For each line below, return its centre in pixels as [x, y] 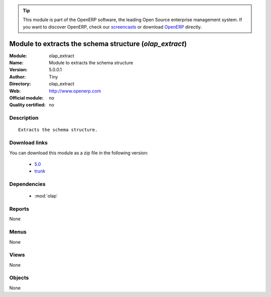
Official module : [26, 98]
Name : [16, 63]
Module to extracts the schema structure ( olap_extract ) [98, 43]
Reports [19, 209]
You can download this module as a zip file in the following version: [79, 153]
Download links [28, 143]
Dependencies [28, 184]
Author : [18, 77]
